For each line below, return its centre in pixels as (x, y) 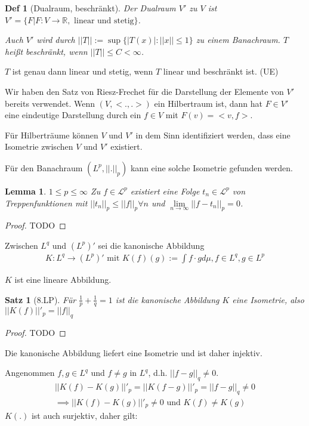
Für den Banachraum (44, 167)
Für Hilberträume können (52, 135)
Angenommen (30, 373)
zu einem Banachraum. (238, 40)
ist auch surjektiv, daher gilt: (84, 416)
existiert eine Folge (165, 191)
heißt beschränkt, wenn (46, 51)
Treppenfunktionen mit (46, 203)
